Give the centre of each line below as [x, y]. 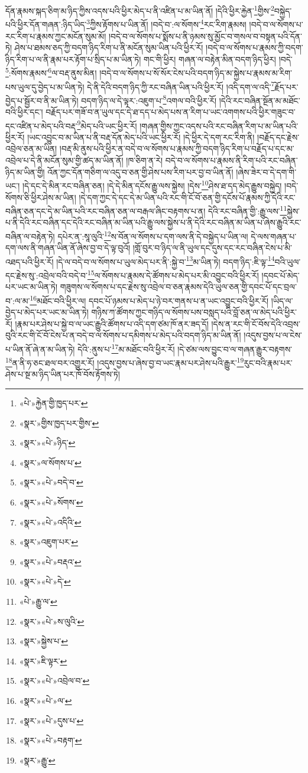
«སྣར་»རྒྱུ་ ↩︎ [37, 760]
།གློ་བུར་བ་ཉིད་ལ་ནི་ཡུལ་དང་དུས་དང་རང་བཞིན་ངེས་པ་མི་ [213, 248]
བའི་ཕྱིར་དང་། [24, 112]
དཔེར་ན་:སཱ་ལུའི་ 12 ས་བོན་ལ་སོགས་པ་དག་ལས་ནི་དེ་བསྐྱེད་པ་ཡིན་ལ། [153, 235]
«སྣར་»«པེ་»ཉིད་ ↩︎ [47, 443]
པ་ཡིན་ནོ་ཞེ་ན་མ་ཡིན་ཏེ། [40, 349]
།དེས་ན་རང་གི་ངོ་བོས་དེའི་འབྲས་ [256, 323]
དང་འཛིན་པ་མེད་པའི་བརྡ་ [41, 125]
